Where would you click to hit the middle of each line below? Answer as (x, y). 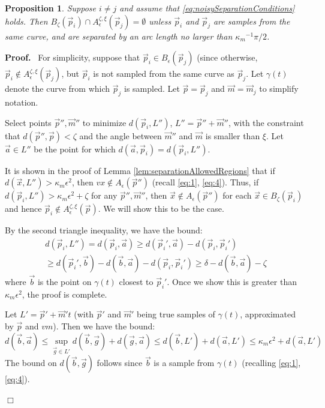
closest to (136, 282)
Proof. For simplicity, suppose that (73, 57)
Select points (28, 122)
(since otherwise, (227, 57)
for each (237, 195)
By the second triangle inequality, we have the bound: (104, 230)
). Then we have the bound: (104, 326)
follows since (120, 363)
